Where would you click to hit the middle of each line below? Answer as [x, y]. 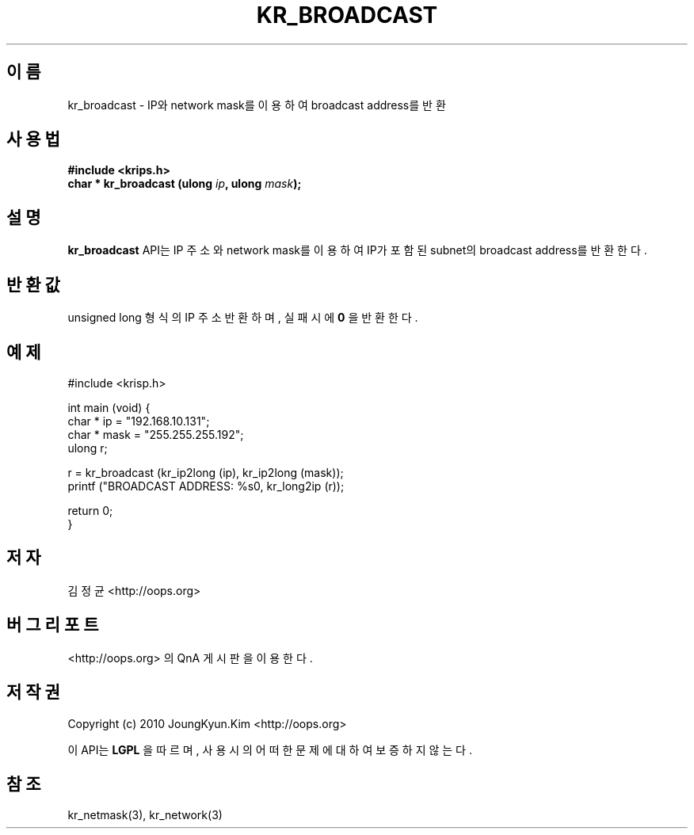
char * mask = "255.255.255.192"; [156, 434]
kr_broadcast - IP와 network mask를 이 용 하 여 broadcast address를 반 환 [257, 105]
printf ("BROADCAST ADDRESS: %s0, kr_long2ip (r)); [206, 486]
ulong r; [88, 448]
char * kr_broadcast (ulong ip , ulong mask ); [185, 184]
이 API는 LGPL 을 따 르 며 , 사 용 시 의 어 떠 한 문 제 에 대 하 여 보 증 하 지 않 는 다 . [270, 749]
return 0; [90, 510]
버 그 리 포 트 [53, 625]
